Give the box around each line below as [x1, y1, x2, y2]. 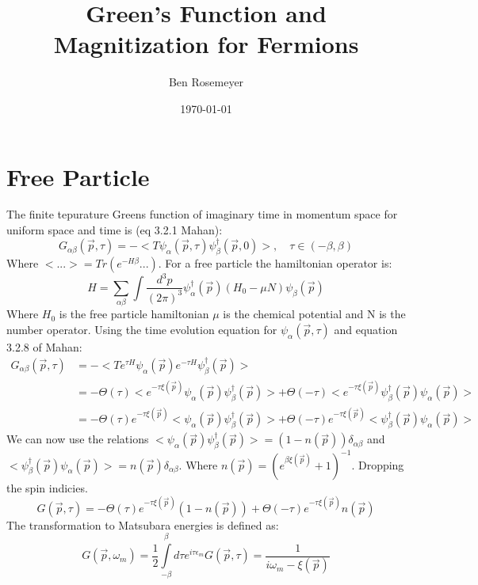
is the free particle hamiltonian [59, 306, 209, 322]
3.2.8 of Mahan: [6, 338, 82, 355]
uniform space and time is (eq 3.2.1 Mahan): [6, 222, 223, 238]
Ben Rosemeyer [168, 74, 244, 90]
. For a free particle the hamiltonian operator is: [158, 254, 392, 271]
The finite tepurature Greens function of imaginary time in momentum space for [6, 206, 398, 222]
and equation [334, 321, 398, 337]
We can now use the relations [6, 431, 149, 447]
